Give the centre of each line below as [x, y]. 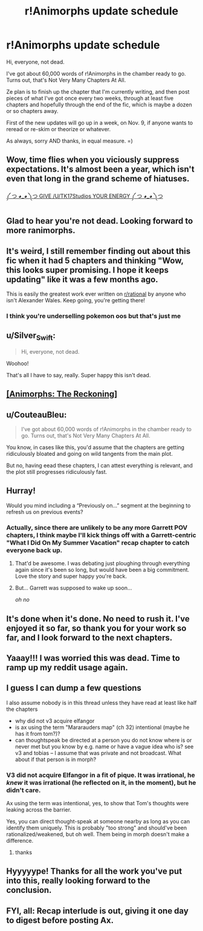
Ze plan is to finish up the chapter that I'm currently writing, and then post [98, 91]
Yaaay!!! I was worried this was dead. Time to [93, 658]
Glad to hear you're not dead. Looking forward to [100, 221]
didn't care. [24, 790]
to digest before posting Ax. [60, 920]
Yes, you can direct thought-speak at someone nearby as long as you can [98, 822]
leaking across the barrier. [39, 810]
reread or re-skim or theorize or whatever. [58, 129]
